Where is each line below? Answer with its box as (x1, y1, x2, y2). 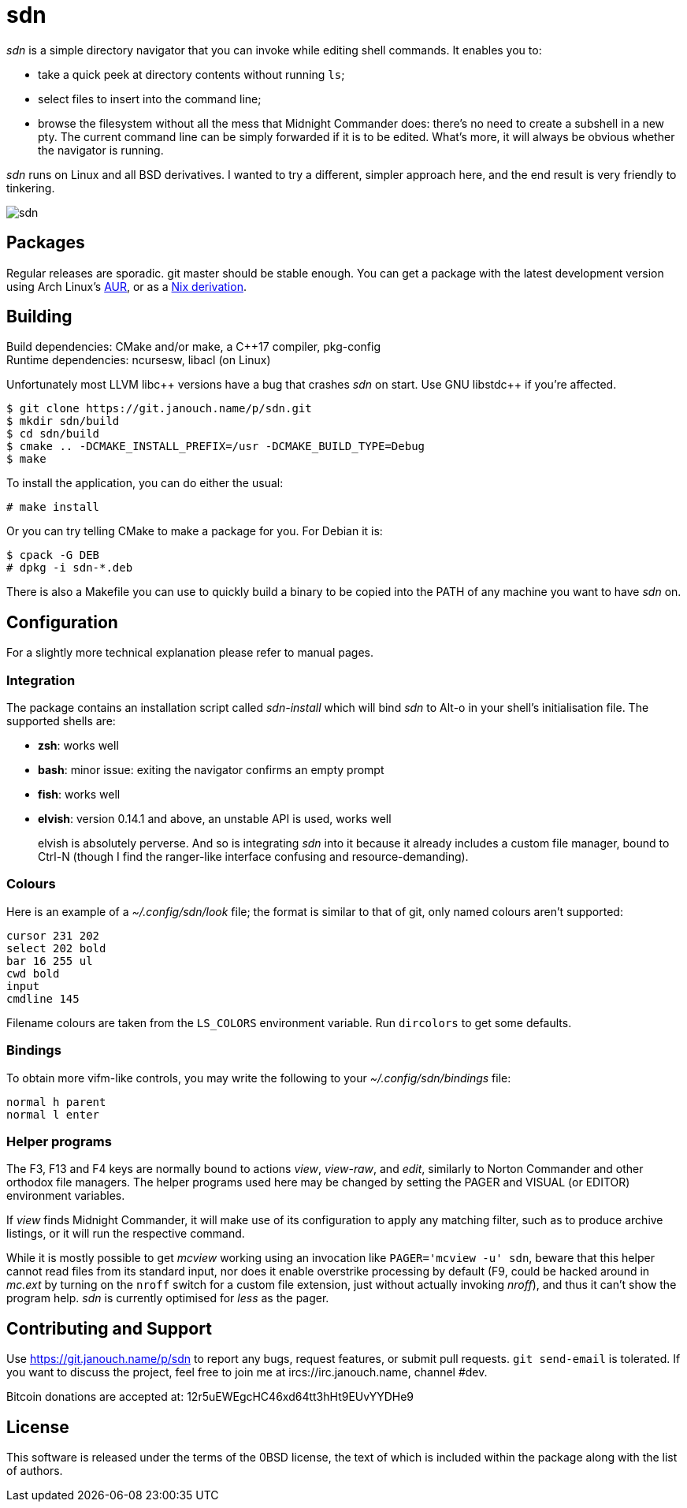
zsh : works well (38, 739, 119, 753)
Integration (6, 672, 76, 688)
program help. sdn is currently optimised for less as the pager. (6, 1291, 329, 1305)
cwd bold (6, 966, 60, 980)
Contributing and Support (6, 1318, 212, 1339)
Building (6, 307, 72, 327)
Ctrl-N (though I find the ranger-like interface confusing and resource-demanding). (38, 850, 469, 864)
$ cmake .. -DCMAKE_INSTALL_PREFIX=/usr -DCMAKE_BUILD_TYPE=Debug (6, 440, 425, 453)
